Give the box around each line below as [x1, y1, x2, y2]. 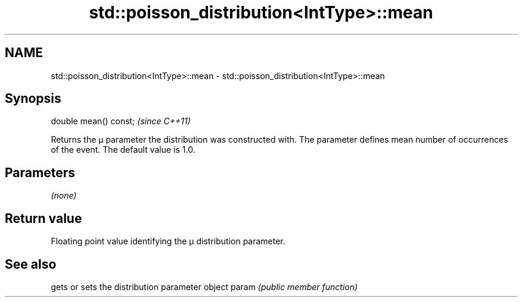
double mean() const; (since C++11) [51, 116, 191, 127]
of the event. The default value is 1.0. [51, 144, 195, 155]
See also [5, 256, 57, 272]
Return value [5, 210, 82, 226]
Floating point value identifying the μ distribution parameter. [51, 236, 285, 247]
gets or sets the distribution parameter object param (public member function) [51, 281, 358, 292]
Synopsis [5, 91, 61, 106]
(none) [51, 190, 77, 201]
